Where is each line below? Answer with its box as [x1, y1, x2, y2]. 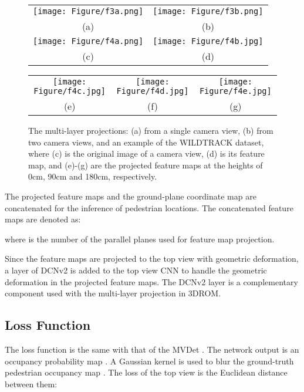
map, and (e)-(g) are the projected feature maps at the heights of [28, 158, 263, 171]
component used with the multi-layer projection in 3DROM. [5, 287, 221, 299]
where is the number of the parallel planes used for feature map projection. [5, 232, 275, 245]
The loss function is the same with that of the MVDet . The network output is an [5, 343, 299, 355]
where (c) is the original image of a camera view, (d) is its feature [28, 147, 265, 160]
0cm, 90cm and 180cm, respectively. [28, 170, 157, 183]
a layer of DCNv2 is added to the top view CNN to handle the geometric [5, 263, 267, 276]
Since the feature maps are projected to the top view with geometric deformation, [5, 252, 299, 265]
